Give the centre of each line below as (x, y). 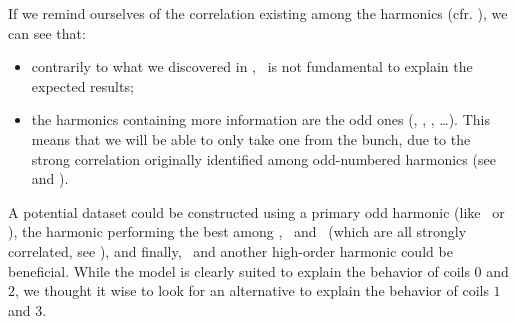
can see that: (47, 32)
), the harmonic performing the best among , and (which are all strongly (237, 231)
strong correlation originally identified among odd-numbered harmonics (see (263, 158)
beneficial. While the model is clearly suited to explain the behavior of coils (239, 270)
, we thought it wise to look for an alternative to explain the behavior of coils (252, 290)
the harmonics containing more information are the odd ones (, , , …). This (260, 119)
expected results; (82, 85)
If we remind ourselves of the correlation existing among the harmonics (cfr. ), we (258, 13)
